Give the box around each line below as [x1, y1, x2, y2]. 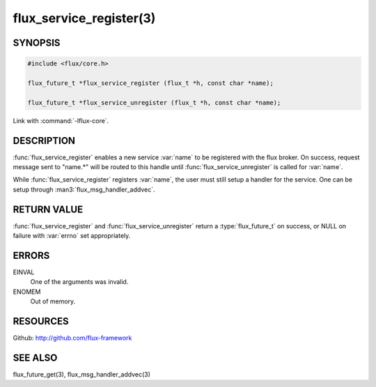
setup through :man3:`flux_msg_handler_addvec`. [13, 185, 155, 193]
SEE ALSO [13, 352, 58, 363]
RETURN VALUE [13, 203, 84, 215]
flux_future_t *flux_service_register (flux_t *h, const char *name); [27, 79, 274, 87]
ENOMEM [13, 287, 41, 296]
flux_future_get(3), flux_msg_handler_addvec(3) [13, 370, 151, 379]
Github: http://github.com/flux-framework [13, 334, 132, 342]
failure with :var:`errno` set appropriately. [13, 232, 131, 240]
